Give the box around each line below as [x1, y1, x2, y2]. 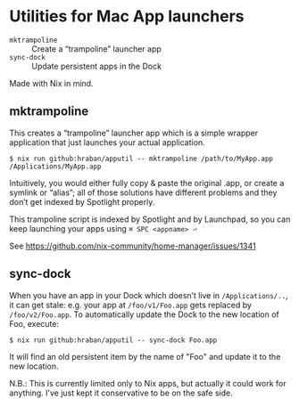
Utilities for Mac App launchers [9, 6, 245, 27]
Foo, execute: [9, 318, 60, 329]
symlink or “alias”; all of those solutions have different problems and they [9, 187, 278, 198]
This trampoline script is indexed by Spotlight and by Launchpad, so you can [9, 214, 291, 224]
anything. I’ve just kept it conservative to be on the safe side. [9, 387, 234, 398]
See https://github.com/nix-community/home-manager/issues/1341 [9, 240, 256, 251]
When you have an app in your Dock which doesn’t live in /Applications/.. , [9, 289, 288, 300]
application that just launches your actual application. [9, 136, 205, 148]
